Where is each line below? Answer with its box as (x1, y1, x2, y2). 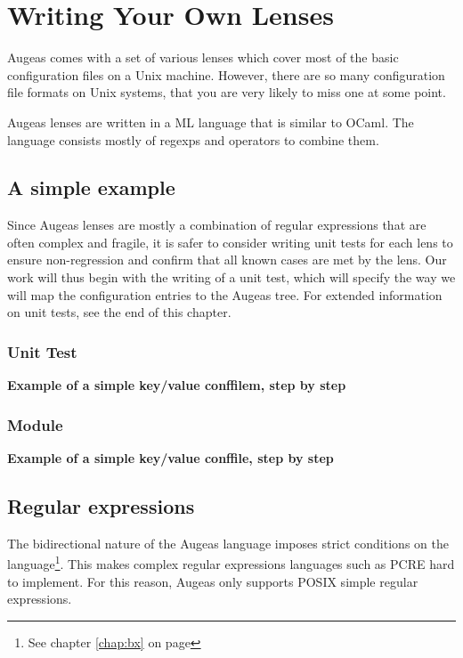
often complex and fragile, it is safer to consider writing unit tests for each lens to (7, 232, 453, 251)
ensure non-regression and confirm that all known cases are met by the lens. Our (7, 250, 447, 269)
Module (7, 413, 63, 435)
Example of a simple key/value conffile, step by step (7, 448, 334, 467)
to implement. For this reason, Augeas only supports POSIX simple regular (7, 572, 418, 590)
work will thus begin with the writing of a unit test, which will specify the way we (7, 268, 456, 287)
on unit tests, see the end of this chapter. (7, 303, 231, 321)
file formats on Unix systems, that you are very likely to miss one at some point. (7, 83, 446, 102)
